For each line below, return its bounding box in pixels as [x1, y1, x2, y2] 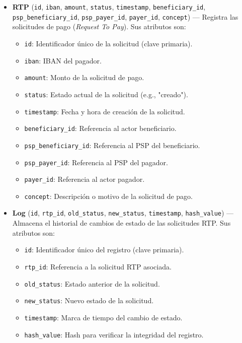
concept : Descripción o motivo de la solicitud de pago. [24, 190, 193, 201]
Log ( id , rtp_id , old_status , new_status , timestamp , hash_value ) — [12, 208, 234, 218]
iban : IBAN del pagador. [24, 55, 102, 65]
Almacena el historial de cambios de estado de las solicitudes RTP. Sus [12, 218, 231, 228]
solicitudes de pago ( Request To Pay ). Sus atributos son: [12, 21, 186, 32]
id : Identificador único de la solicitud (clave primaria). [24, 38, 193, 48]
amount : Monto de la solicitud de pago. [24, 72, 144, 83]
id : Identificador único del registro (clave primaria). [24, 244, 184, 255]
